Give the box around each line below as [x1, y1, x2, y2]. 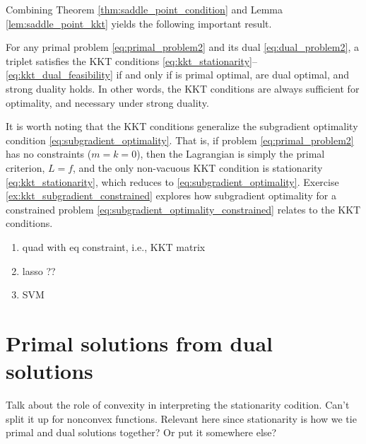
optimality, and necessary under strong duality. [6, 95, 209, 110]
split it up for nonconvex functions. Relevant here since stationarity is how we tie [6, 411, 357, 426]
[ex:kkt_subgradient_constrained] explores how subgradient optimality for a [6, 188, 337, 203]
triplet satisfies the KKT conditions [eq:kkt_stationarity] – [6, 53, 257, 68]
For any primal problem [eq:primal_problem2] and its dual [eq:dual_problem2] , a [6, 40, 359, 54]
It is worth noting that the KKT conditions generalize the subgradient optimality [6, 119, 358, 134]
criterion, [6, 160, 45, 175]
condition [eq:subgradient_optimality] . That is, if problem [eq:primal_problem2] [6, 132, 354, 147]
